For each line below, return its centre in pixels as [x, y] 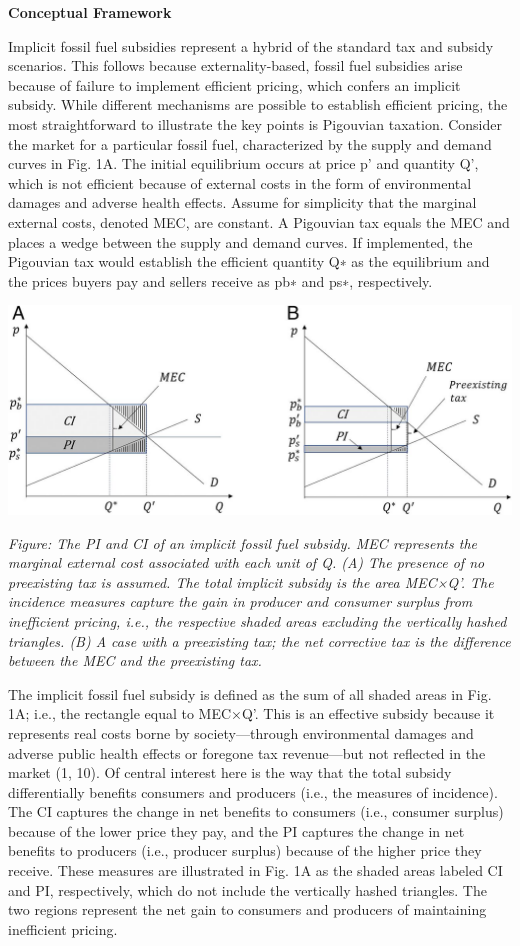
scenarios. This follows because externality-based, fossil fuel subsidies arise [235, 65]
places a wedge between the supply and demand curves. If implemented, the [240, 241]
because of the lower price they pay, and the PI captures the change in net [236, 830]
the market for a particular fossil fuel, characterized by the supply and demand [250, 143]
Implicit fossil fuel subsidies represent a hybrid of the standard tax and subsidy [251, 45]
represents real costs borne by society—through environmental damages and [241, 732]
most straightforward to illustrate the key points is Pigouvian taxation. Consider [255, 123]
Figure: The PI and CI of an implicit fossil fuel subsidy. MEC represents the [242, 542]
